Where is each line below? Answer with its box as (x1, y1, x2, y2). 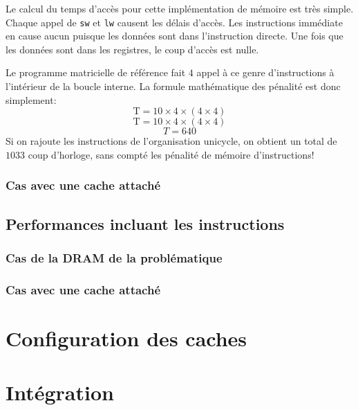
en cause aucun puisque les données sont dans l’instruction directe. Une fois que (6, 28, 343, 43)
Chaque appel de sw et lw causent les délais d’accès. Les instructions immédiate (6, 15, 343, 29)
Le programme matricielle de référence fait (6, 65, 186, 80)
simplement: (6, 92, 57, 107)
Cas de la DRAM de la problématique (6, 249, 223, 266)
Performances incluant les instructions (6, 213, 285, 234)
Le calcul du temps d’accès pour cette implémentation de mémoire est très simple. (6, 1, 354, 15)
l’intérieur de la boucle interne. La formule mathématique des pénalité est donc (6, 79, 341, 93)
